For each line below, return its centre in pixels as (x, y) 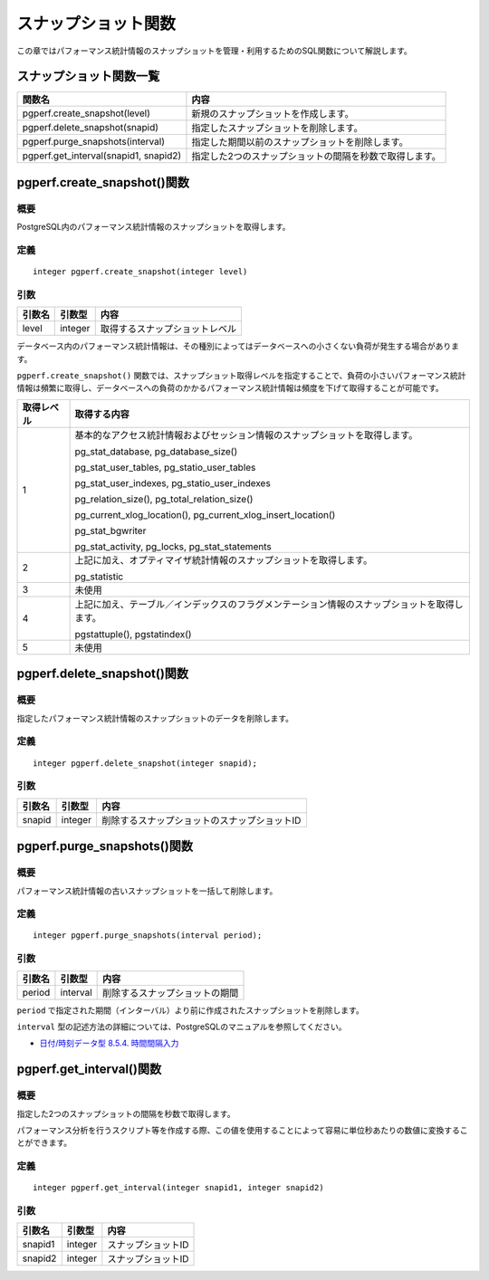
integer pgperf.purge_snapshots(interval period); (148, 936)
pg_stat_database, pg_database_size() (156, 451)
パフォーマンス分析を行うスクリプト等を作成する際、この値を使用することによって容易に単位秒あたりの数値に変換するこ (242, 1130)
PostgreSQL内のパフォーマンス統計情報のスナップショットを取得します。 (153, 227)
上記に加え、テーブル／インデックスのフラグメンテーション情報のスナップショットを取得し (269, 604)
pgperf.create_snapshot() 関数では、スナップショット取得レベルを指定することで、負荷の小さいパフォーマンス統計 (241, 376)
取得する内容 (102, 414)
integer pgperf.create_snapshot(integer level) (140, 272)
